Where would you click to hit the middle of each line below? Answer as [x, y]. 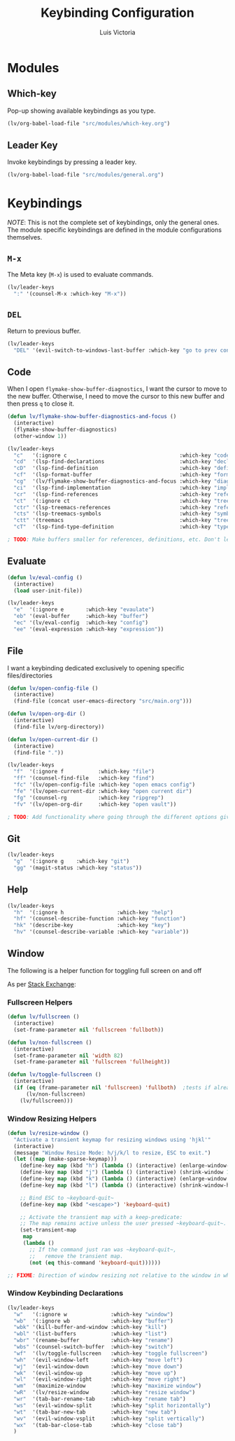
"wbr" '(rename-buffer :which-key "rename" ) [93, 1340]
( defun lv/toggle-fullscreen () [54, 1075]
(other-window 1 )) [41, 436]
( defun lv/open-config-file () [53, 688]
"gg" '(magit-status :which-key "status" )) [78, 868]
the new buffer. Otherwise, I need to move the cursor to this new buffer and [116, 397]
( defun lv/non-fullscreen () [50, 1042]
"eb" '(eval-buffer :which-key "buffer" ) [81, 616]
